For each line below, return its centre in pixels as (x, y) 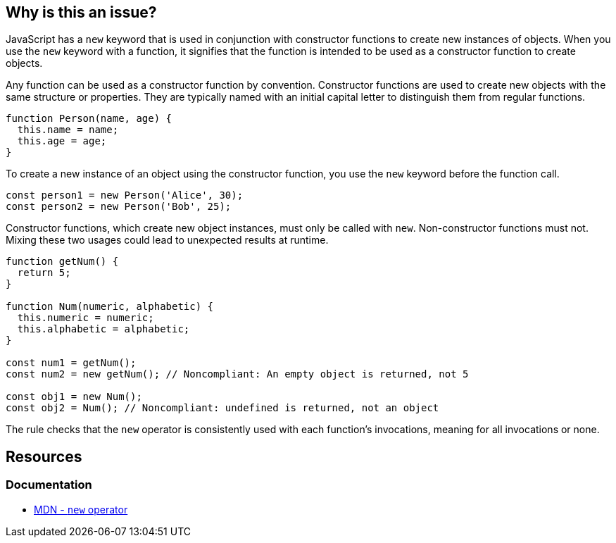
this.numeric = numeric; (86, 318)
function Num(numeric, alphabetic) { (110, 307)
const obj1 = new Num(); (74, 397)
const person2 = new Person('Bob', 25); (119, 207)
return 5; (44, 273)
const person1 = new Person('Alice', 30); (125, 195)
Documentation (49, 485)
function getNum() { (62, 262)
